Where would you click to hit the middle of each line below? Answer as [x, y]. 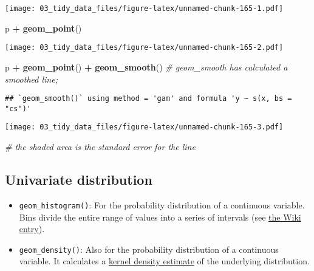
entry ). [32, 229]
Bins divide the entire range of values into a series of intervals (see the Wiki [160, 217]
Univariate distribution [79, 180]
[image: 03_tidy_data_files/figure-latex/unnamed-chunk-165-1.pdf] [144, 9]
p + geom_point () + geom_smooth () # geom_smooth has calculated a [146, 67]
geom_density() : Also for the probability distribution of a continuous [149, 249]
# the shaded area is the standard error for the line [100, 147]
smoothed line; [31, 79]
